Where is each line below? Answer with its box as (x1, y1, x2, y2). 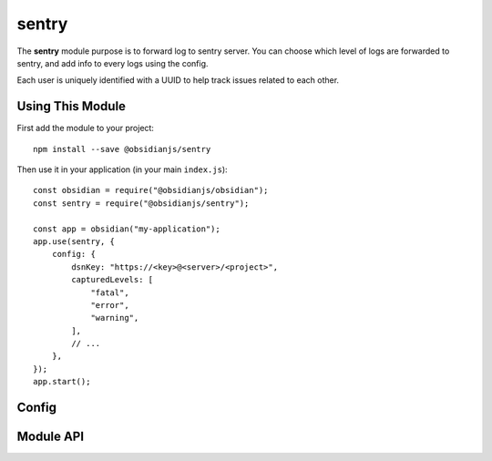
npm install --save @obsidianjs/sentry (33, 144, 211, 154)
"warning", (90, 312, 139, 323)
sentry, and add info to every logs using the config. (16, 57, 209, 68)
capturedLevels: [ (71, 274, 154, 285)
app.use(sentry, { (33, 236, 116, 246)
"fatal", (90, 287, 129, 298)
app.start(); (33, 376, 91, 387)
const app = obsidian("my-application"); (33, 223, 220, 234)
